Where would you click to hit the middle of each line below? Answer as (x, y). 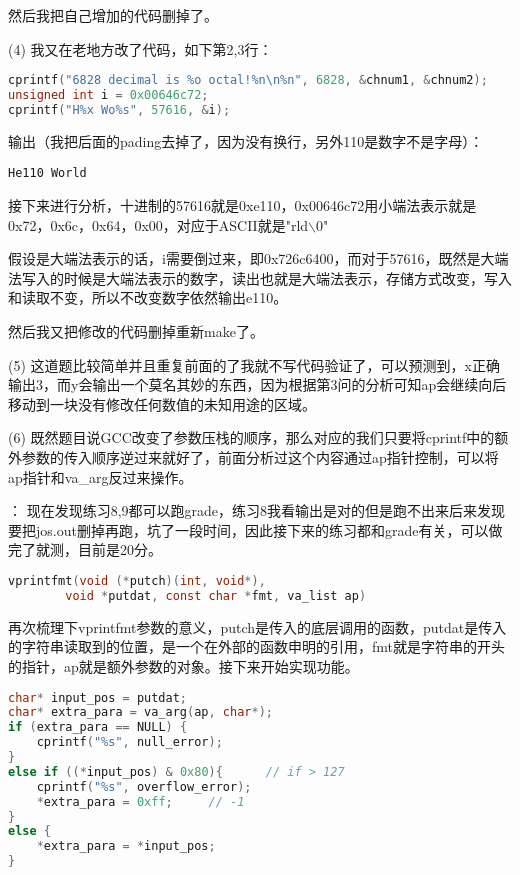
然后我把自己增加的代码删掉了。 (113, 15)
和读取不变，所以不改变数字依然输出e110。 (148, 297)
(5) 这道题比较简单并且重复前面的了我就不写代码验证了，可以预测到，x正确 (254, 364)
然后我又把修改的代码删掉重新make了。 (136, 331)
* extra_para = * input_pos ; (126, 846)
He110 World (47, 173)
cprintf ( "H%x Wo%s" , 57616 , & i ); (119, 109)
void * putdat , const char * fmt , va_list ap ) (216, 595)
